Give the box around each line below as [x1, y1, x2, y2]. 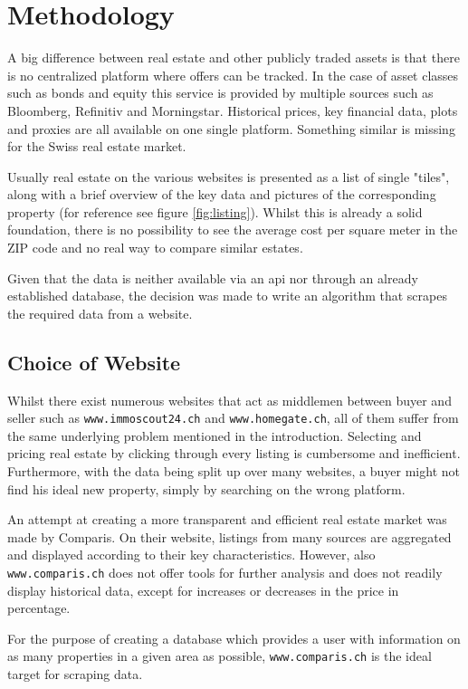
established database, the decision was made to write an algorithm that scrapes [7, 286, 447, 305]
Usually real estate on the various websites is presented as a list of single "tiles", [7, 167, 450, 186]
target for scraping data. [7, 665, 143, 684]
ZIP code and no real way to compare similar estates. [7, 238, 303, 257]
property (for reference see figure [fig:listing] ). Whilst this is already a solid [7, 202, 423, 221]
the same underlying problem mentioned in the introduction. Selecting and [7, 426, 422, 445]
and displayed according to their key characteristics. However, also [7, 545, 376, 564]
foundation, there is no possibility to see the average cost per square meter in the [7, 220, 458, 239]
